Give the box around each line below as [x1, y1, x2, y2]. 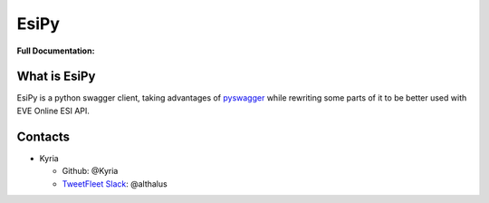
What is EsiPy [16, 69, 96, 84]
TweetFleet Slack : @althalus [62, 178, 168, 189]
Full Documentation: [16, 45, 95, 56]
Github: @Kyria [62, 166, 119, 177]
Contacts [16, 129, 71, 144]
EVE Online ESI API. [16, 105, 91, 116]
